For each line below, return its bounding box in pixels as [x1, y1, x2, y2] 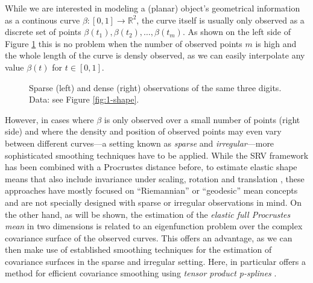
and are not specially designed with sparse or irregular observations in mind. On [5, 196, 302, 208]
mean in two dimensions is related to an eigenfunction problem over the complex [5, 220, 303, 232]
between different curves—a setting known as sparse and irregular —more [5, 136, 274, 149]
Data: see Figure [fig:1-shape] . [29, 93, 139, 106]
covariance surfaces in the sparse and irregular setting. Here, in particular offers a [5, 255, 306, 267]
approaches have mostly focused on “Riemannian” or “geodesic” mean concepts [5, 184, 298, 197]
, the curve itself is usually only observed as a [136, 13, 305, 26]
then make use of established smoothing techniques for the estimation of [5, 243, 272, 256]
